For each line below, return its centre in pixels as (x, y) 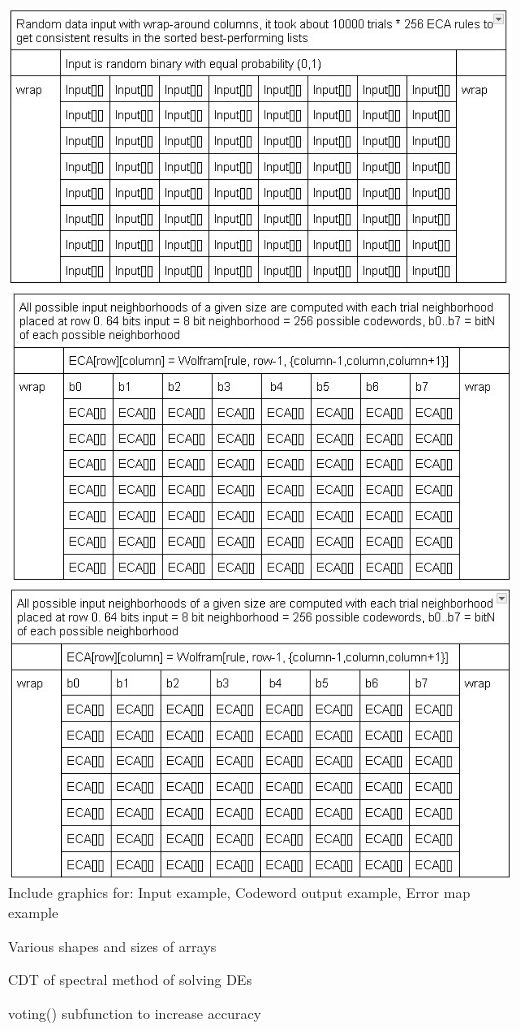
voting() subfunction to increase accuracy (135, 1012)
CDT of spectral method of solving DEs (130, 979)
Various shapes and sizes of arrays (112, 945)
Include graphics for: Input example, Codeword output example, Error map (239, 892)
